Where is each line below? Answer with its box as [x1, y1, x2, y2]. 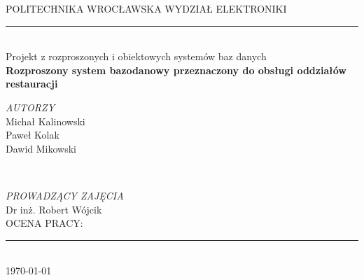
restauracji [6, 76, 58, 91]
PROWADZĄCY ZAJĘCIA [6, 188, 124, 202]
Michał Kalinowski [6, 113, 85, 128]
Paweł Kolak [6, 127, 59, 142]
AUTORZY [6, 99, 55, 114]
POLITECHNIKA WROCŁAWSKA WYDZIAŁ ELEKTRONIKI [6, 1, 287, 15]
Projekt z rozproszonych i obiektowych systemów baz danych [6, 49, 267, 64]
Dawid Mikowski [6, 141, 76, 155]
